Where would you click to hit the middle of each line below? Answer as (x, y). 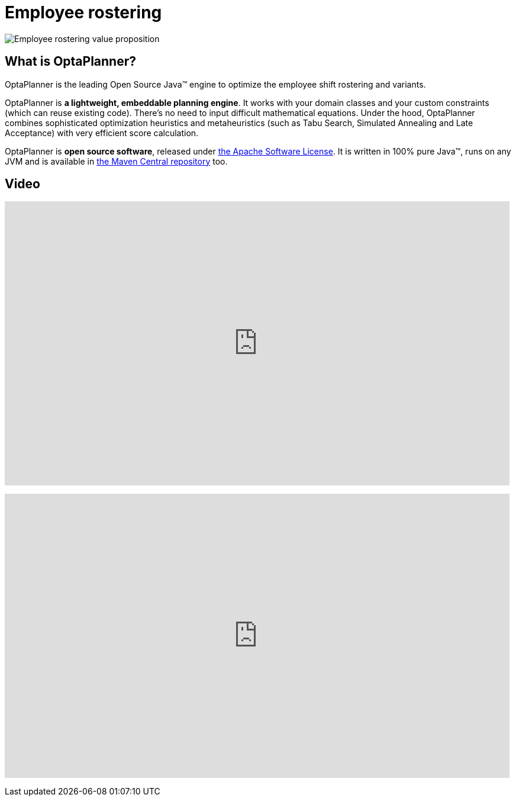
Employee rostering (83, 12)
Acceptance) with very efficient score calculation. (102, 133)
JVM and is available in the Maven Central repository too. (116, 161)
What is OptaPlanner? (70, 62)
